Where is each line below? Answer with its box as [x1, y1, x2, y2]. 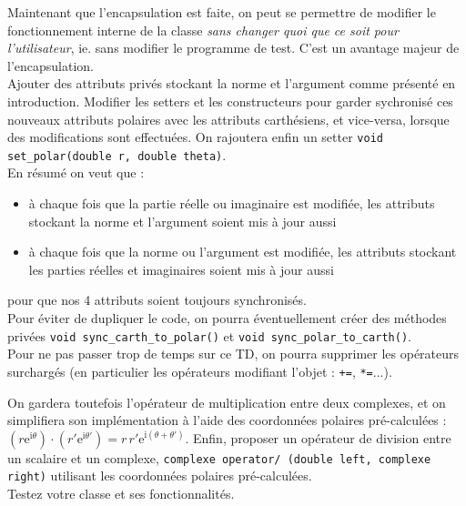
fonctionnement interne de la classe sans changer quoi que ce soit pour [7, 20, 399, 39]
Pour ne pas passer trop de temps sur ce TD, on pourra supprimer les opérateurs [7, 344, 460, 363]
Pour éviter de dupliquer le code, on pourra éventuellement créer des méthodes [7, 309, 447, 328]
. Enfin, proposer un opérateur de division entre [185, 428, 451, 447]
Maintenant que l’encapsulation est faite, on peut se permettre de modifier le [7, 3, 436, 21]
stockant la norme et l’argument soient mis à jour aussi [28, 211, 337, 230]
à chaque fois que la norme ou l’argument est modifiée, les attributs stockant [28, 242, 457, 261]
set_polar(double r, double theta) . [7, 145, 227, 164]
